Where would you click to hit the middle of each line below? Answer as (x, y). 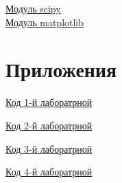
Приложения (61, 69)
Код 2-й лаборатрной (49, 125)
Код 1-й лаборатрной (49, 102)
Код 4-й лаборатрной (49, 172)
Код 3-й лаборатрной (49, 148)
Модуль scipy (33, 8)
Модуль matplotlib (45, 22)
